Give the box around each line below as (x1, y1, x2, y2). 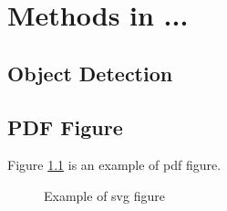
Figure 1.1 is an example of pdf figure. (7, 155, 222, 174)
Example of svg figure (44, 185, 165, 205)
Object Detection (7, 58, 173, 87)
